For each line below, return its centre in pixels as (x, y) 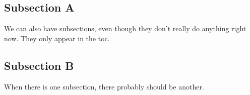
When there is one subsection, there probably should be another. (104, 86)
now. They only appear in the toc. (57, 38)
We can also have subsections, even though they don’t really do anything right (125, 28)
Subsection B (39, 65)
